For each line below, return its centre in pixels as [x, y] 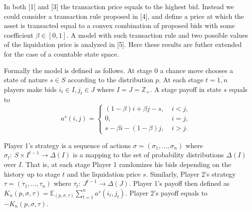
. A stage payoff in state [186, 89]
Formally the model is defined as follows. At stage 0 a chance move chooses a [118, 70]
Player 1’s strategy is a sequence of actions [67, 145]
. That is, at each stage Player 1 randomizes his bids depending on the [126, 164]
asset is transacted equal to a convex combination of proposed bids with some [119, 25]
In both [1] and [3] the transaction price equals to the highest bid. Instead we [119, 6]
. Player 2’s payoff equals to [167, 192]
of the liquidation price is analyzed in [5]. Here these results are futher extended [123, 44]
